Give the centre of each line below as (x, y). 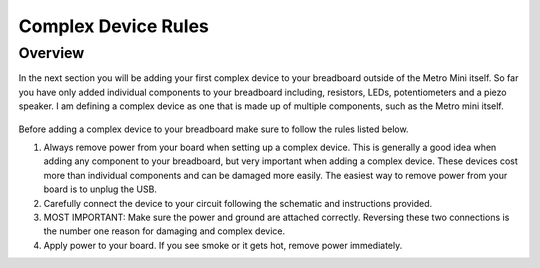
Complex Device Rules (113, 26)
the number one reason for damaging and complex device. (164, 231)
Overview (51, 53)
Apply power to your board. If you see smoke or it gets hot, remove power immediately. (223, 245)
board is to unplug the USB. (100, 189)
